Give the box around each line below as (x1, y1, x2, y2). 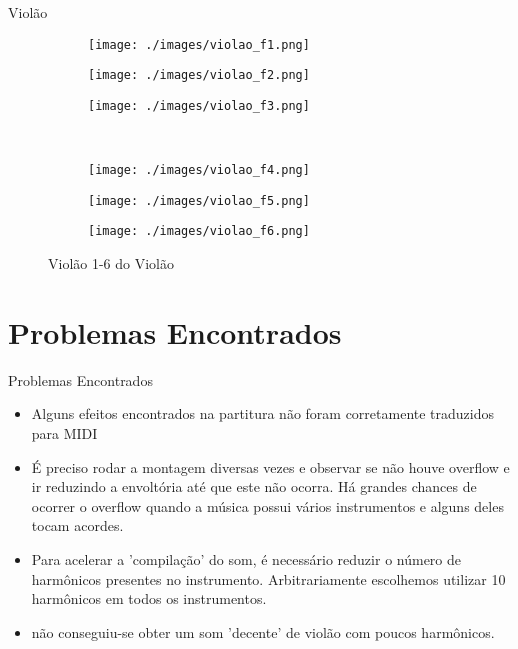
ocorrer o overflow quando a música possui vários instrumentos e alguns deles (31, 495, 504, 516)
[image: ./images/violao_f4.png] (88, 163, 310, 178)
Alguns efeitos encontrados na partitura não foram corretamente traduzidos (31, 403, 495, 424)
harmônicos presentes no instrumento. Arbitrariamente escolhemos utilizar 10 (31, 568, 506, 589)
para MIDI (31, 423, 98, 444)
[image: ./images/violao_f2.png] (88, 68, 310, 83)
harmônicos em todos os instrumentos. (31, 588, 267, 609)
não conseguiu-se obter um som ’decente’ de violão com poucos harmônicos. (31, 621, 495, 642)
